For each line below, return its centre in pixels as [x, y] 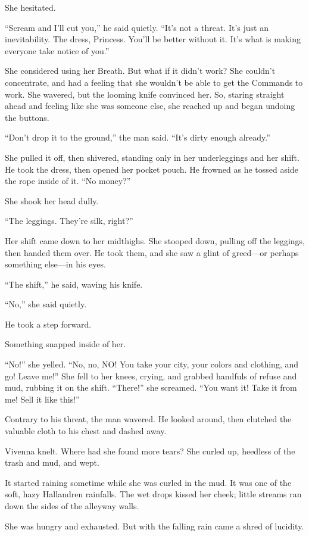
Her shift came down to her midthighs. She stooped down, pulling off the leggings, [155, 240]
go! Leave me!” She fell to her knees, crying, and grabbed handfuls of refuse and [151, 375]
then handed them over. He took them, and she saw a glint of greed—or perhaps [152, 252]
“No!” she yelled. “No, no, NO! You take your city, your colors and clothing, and [152, 364]
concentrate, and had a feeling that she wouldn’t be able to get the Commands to [154, 82]
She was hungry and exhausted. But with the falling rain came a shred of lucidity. [154, 526]
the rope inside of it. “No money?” [68, 181]
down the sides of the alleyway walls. [72, 506]
